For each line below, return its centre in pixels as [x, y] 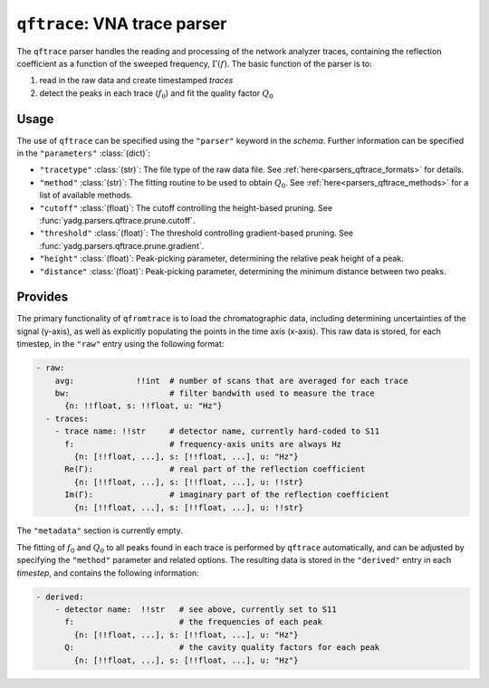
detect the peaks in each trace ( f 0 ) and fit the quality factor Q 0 [156, 94]
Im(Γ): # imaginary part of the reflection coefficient [227, 495]
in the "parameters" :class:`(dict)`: [84, 153]
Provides [42, 297]
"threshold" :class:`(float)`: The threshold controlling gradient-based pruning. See [197, 233]
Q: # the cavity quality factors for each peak [222, 648]
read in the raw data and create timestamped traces [136, 81]
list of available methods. [86, 196]
